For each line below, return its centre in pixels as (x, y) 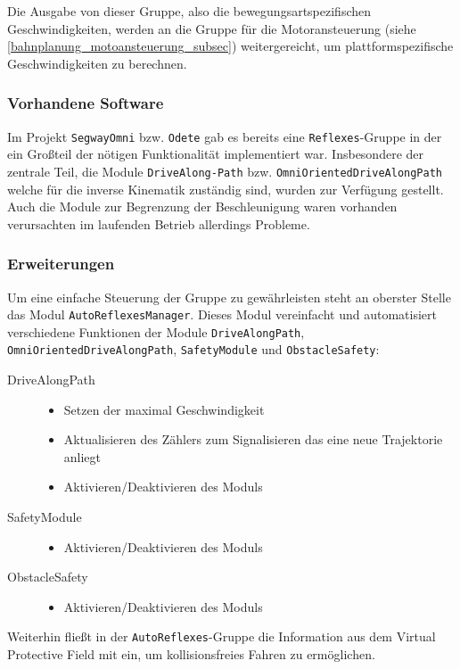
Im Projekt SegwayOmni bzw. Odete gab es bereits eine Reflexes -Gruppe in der (225, 136)
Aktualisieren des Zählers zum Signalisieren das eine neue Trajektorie (253, 439)
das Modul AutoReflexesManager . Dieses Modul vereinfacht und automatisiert (222, 314)
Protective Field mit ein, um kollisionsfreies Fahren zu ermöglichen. (191, 654)
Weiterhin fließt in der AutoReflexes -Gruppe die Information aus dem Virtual (222, 636)
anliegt (82, 456)
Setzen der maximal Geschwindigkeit (164, 409)
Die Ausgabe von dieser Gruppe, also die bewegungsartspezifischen (189, 11)
